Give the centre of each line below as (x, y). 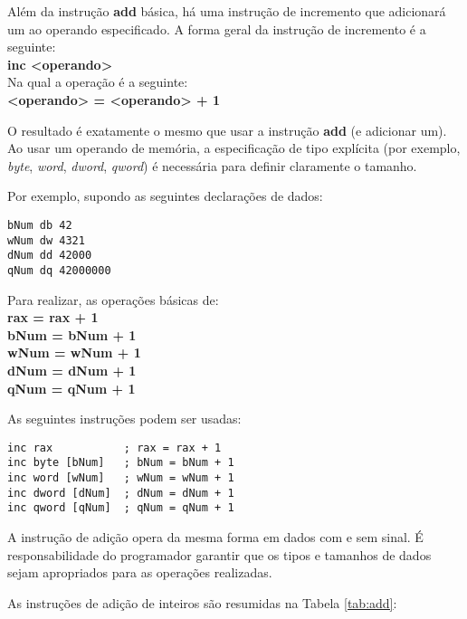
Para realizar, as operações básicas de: (113, 299)
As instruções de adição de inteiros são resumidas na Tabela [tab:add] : (202, 602)
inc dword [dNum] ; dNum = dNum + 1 (121, 493)
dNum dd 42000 (50, 256)
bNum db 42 (40, 225)
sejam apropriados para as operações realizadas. (140, 572)
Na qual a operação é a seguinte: (98, 82)
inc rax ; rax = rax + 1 (114, 448)
